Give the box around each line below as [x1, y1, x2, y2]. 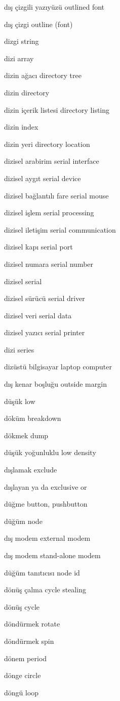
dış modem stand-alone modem [4, 550, 101, 560]
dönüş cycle [4, 601, 40, 612]
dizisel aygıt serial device [4, 172, 81, 183]
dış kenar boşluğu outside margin [4, 379, 107, 389]
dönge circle [4, 670, 41, 681]
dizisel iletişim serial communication [4, 224, 116, 235]
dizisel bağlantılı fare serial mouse [4, 190, 109, 201]
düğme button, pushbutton [4, 498, 88, 509]
